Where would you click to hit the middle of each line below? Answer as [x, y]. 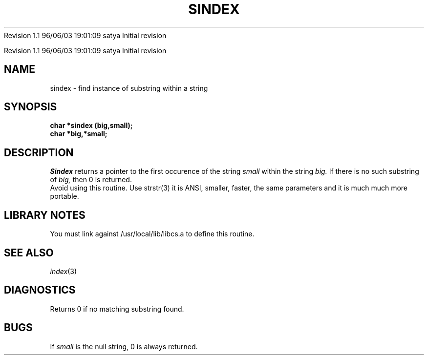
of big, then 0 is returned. [91, 180]
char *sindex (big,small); [91, 126]
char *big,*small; [79, 134]
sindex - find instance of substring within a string [129, 88]
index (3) [64, 271]
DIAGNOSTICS [40, 290]
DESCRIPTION [39, 152]
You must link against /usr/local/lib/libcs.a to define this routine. [152, 234]
